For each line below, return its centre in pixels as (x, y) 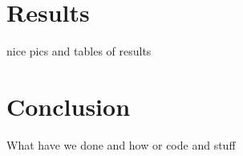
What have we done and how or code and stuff (121, 144)
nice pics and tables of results (79, 51)
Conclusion (69, 106)
